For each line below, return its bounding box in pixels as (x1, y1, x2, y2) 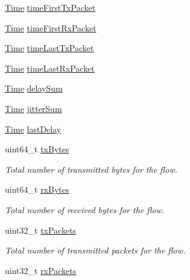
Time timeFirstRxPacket (5, 21, 97, 34)
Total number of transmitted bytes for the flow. (5, 163, 178, 175)
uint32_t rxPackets (5, 264, 77, 276)
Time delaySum (5, 82, 63, 95)
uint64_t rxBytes (5, 183, 69, 196)
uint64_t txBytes (5, 143, 69, 155)
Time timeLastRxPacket (5, 61, 95, 74)
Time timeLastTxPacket (5, 42, 94, 54)
